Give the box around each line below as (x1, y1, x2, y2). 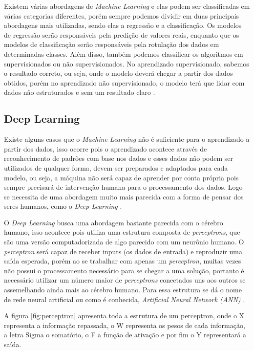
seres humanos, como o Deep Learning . (4, 201, 122, 211)
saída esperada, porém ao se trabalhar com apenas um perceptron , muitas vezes (4, 256, 241, 266)
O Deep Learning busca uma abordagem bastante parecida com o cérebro (4, 217, 223, 227)
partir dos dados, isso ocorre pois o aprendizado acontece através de (4, 143, 207, 154)
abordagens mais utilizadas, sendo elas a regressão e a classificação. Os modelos (4, 20, 242, 30)
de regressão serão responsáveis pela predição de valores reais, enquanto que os (4, 29, 239, 40)
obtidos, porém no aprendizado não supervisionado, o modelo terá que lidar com (4, 77, 245, 88)
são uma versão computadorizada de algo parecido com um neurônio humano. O (4, 237, 244, 247)
